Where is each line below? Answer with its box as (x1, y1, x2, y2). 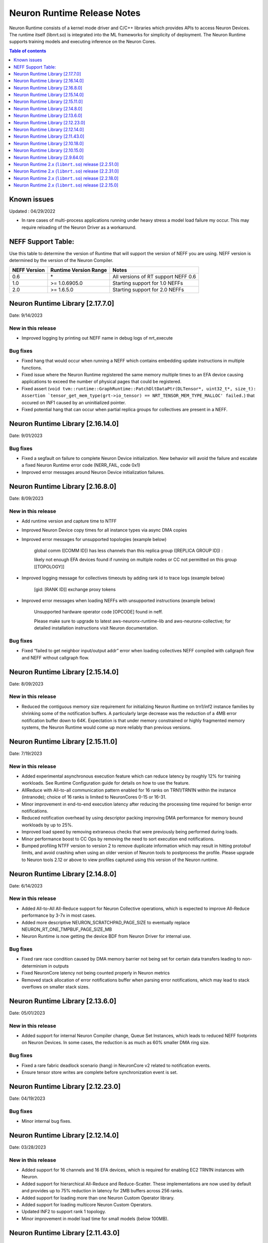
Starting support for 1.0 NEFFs (112, 279, 183, 286)
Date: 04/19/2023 (9, 1095, 46, 1101)
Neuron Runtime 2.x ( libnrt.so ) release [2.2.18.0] (13, 175, 119, 181)
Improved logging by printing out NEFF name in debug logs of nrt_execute (21, 335, 173, 341)
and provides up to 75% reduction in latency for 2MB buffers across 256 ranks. (21, 1188, 184, 1194)
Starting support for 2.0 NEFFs (112, 286, 184, 293)
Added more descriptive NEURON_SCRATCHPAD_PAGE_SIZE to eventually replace (21, 919, 190, 925)
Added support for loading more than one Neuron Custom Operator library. (21, 1195, 175, 1201)
